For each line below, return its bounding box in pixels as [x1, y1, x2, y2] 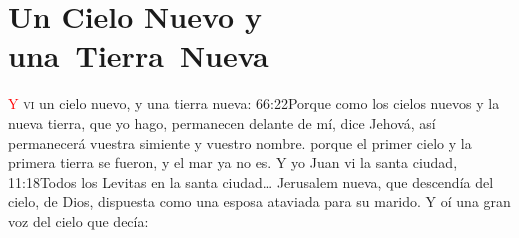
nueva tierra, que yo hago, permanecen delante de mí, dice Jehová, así [8, 112, 436, 133]
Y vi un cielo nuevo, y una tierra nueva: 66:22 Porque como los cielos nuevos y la [8, 93, 500, 114]
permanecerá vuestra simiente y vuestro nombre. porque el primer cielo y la [8, 132, 472, 153]
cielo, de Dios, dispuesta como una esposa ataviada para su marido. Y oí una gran [8, 191, 511, 212]
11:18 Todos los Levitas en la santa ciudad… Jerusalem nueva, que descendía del [8, 171, 494, 192]
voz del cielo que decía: [8, 210, 149, 231]
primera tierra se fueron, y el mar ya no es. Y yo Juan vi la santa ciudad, [8, 152, 458, 173]
